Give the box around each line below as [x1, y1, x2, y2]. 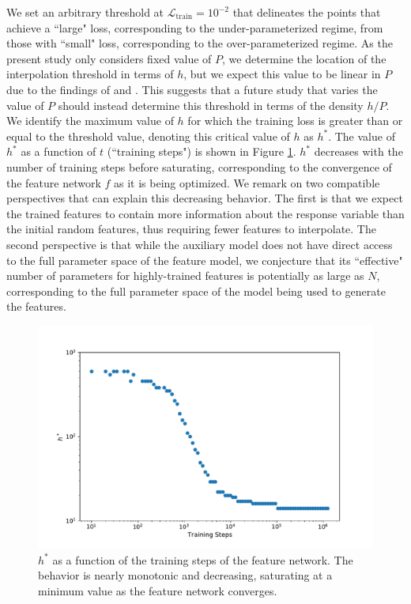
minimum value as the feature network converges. [38, 583, 277, 599]
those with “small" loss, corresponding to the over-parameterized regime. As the [6, 35, 393, 51]
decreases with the [314, 143, 403, 160]
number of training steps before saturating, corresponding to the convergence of [6, 158, 392, 175]
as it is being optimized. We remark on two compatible [114, 174, 380, 191]
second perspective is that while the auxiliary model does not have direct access [6, 236, 393, 252]
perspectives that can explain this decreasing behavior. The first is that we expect [6, 190, 403, 206]
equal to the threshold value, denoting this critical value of [6, 127, 290, 144]
